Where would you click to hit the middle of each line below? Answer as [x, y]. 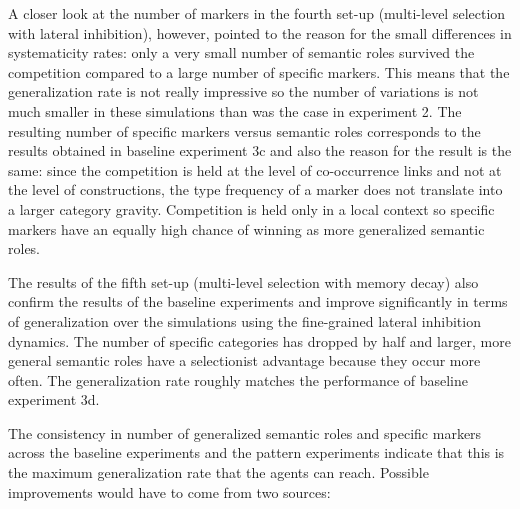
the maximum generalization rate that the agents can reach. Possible [218, 472]
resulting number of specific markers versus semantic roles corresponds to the [244, 130]
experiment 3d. [54, 399]
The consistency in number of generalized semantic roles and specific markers [245, 432]
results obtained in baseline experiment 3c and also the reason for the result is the [260, 150]
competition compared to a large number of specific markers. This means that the [259, 71]
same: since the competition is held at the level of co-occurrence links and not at [255, 169]
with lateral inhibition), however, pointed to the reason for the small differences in [260, 32]
